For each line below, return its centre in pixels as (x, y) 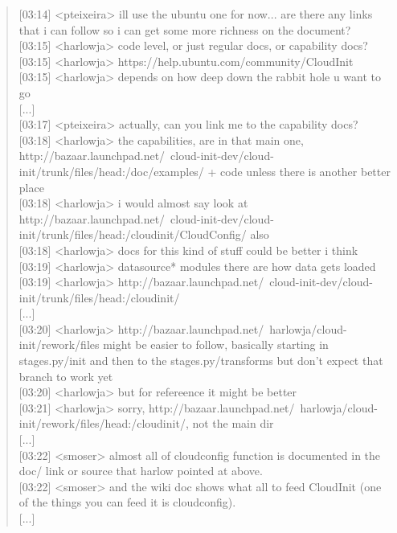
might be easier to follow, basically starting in (216, 344)
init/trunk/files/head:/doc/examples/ (111, 171)
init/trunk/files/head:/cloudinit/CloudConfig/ (133, 234)
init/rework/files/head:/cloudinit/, (104, 423)
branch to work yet (66, 376)
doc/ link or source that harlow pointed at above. (141, 471)
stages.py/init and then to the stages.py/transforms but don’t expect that (201, 361)
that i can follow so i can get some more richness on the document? (185, 29)
